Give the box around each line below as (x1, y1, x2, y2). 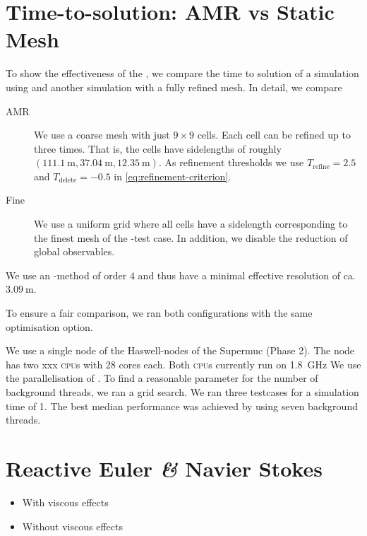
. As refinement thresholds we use (158, 155, 304, 170)
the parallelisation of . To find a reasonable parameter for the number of (6, 371, 318, 385)
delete (59, 177, 77, 185)
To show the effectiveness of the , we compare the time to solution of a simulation (6, 66, 359, 81)
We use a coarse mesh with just (34, 127, 170, 142)
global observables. (34, 244, 115, 259)
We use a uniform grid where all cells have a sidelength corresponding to (34, 216, 348, 231)
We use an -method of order (6, 267, 127, 282)
